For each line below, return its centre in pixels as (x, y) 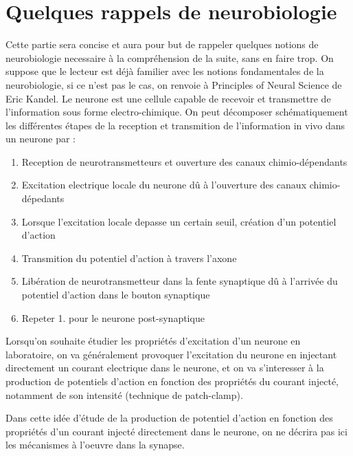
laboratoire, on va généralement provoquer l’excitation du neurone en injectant (171, 354)
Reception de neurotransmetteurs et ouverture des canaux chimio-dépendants (184, 161)
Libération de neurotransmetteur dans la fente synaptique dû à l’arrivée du (180, 281)
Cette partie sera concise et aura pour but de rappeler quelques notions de (162, 44)
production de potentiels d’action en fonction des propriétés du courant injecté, (172, 381)
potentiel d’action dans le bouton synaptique (116, 295)
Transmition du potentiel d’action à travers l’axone (129, 258)
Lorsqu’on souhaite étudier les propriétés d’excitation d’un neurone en (153, 341)
